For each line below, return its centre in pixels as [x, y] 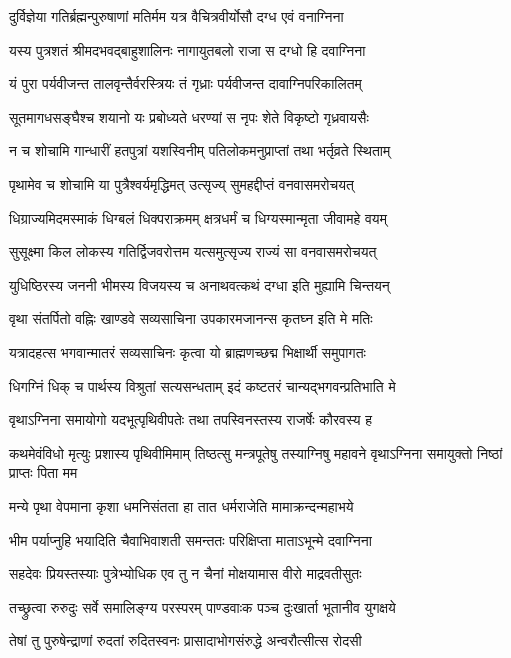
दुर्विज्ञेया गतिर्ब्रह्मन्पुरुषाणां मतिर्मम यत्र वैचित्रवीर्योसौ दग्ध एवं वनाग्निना [176, 16]
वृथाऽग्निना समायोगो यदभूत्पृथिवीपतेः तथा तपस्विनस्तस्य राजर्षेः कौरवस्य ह [190, 419]
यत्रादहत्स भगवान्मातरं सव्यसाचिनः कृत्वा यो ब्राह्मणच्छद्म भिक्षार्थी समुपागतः [187, 351]
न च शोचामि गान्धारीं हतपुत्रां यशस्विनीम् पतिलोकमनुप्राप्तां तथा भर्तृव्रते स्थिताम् [200, 150]
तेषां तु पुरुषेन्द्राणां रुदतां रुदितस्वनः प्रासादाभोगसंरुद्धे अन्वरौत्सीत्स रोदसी [185, 640]
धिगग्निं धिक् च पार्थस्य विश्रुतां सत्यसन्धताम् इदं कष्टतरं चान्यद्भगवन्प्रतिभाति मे [202, 385]
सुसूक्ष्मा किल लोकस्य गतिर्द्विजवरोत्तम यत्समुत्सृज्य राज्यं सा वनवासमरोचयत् [193, 251]
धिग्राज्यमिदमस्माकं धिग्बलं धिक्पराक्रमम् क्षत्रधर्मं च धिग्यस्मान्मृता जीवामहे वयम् [198, 217]
